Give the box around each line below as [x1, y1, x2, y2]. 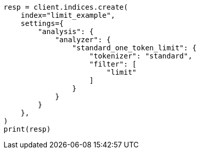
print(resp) [4, 125, 51, 133]
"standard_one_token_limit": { [72, 44, 197, 52]
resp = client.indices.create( [4, 3, 128, 11]
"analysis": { [38, 27, 94, 36]
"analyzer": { [55, 36, 111, 44]
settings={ [20, 19, 64, 27]
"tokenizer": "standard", [89, 52, 192, 60]
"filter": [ [89, 60, 137, 68]
